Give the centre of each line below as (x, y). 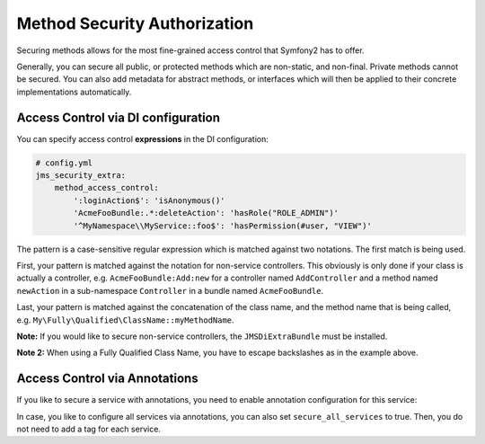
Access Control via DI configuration (118, 117)
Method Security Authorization (135, 23)
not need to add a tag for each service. (89, 429)
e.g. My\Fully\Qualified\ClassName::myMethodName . (125, 320)
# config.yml (64, 163)
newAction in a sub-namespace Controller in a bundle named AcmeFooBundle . (170, 290)
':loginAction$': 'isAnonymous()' (149, 200)
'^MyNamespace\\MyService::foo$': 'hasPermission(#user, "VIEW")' (223, 226)
